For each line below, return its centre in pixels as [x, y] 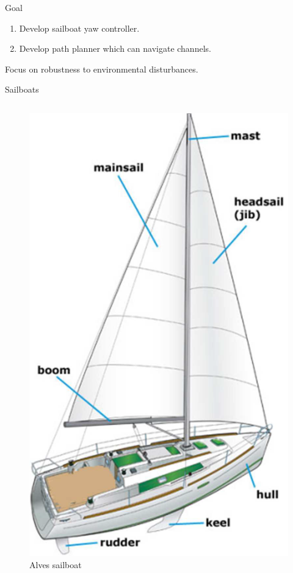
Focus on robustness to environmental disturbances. [102, 69]
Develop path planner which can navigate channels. [115, 48]
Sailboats [22, 89]
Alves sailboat [56, 564]
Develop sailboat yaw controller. [79, 28]
